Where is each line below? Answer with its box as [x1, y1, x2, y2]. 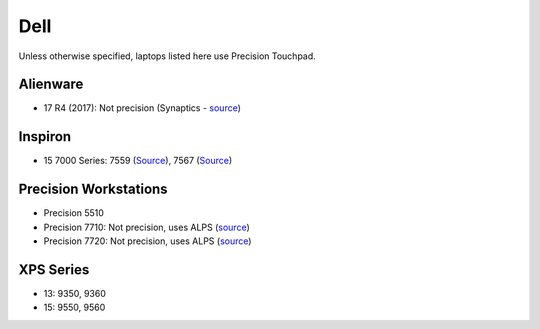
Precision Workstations [18, 181, 169, 198]
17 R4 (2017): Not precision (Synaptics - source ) [43, 102, 242, 114]
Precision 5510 [43, 207, 105, 219]
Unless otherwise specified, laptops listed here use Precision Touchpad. [18, 50, 317, 62]
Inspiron [18, 128, 72, 145]
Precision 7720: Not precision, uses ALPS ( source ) [43, 235, 252, 247]
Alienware [18, 76, 84, 93]
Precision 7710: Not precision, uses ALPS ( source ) [43, 221, 250, 233]
